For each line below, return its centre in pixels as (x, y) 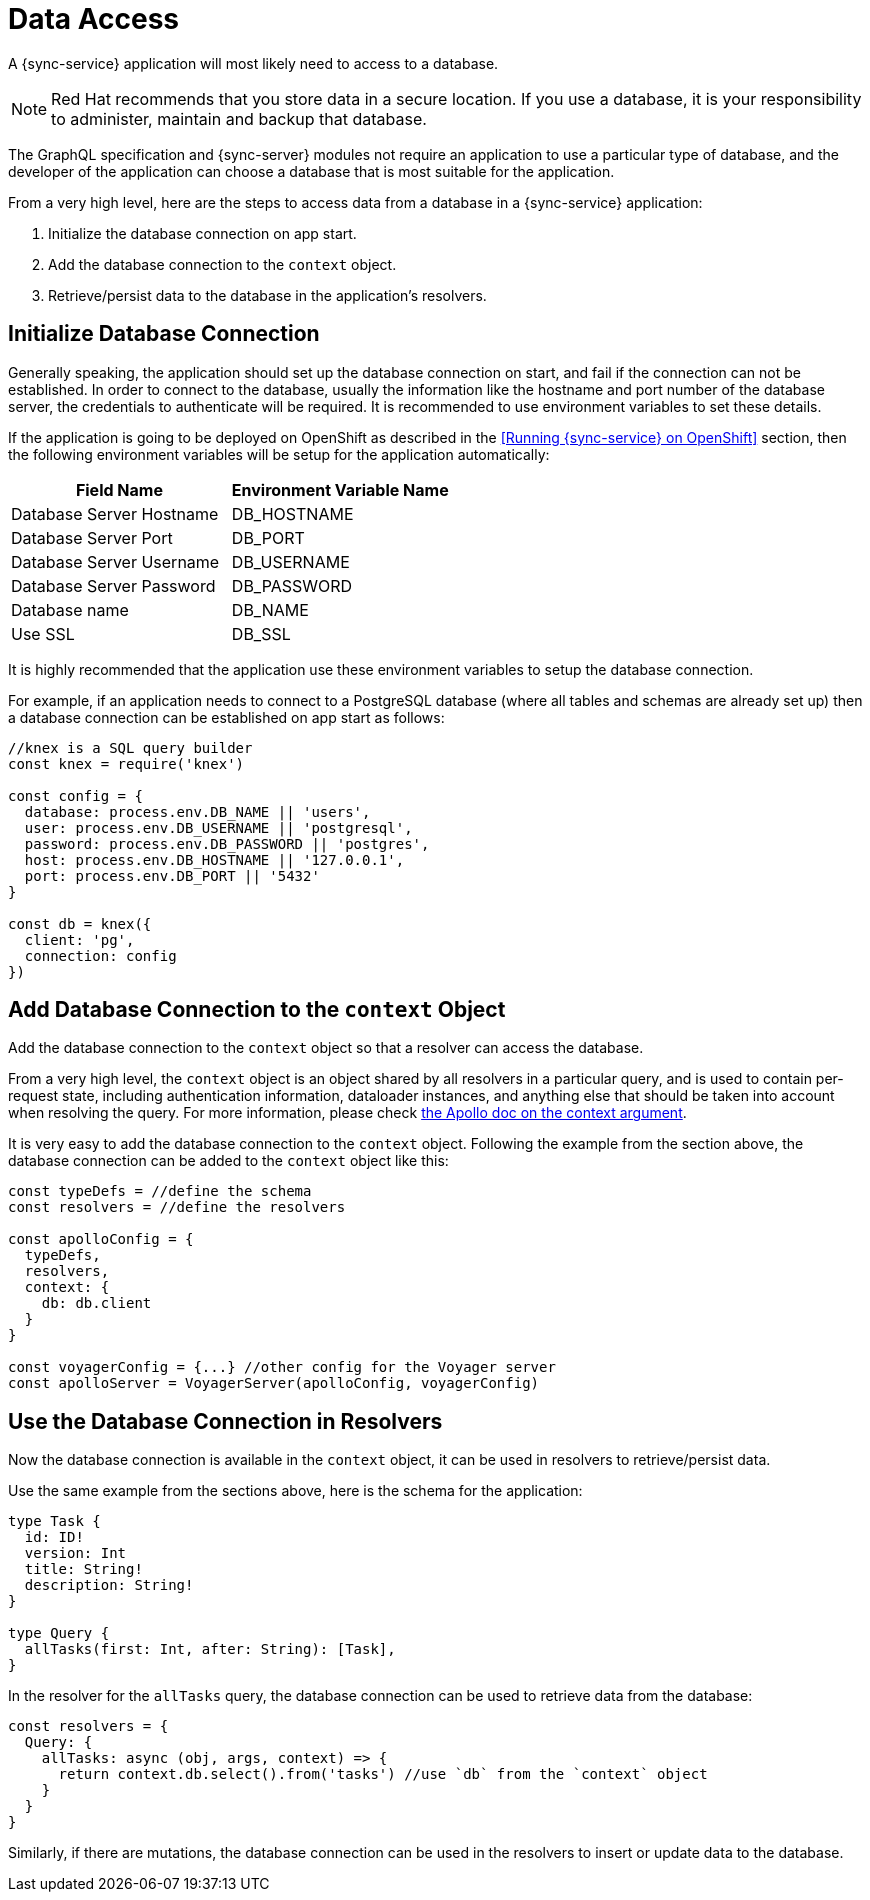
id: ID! (54, 1537)
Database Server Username (115, 561)
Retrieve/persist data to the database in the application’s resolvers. (267, 295)
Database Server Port (92, 537)
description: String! (109, 1585)
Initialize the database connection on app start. (202, 233)
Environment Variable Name (340, 489)
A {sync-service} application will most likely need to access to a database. (253, 63)
